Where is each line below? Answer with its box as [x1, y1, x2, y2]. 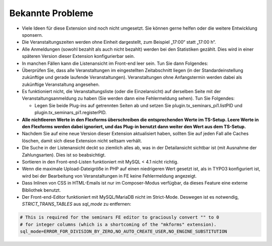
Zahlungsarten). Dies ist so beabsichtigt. [22, 151, 106, 158]
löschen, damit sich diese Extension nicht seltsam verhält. [22, 137, 142, 143]
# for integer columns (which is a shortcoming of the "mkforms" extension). [20, 221, 217, 227]
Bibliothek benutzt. [22, 187, 61, 193]
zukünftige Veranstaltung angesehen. [22, 81, 100, 88]
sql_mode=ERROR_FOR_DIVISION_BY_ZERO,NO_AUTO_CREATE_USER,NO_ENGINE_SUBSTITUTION [20, 229, 228, 234]
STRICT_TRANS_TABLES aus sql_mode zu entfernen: [22, 201, 131, 207]
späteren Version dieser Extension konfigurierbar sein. [22, 53, 135, 59]
